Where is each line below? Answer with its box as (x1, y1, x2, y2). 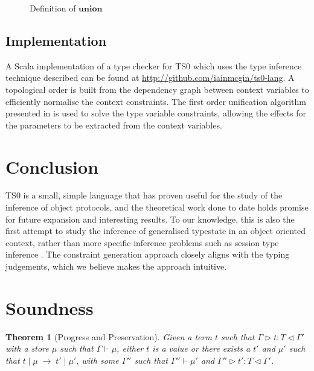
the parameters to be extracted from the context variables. (5, 118, 222, 131)
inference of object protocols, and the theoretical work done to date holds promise (5, 201, 309, 214)
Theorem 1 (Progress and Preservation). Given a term (5, 330, 212, 343)
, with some (76, 354, 119, 366)
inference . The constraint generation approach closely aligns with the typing (5, 248, 290, 261)
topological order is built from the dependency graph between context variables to (5, 83, 309, 95)
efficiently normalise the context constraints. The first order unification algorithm (5, 95, 306, 107)
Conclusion (5, 154, 99, 179)
